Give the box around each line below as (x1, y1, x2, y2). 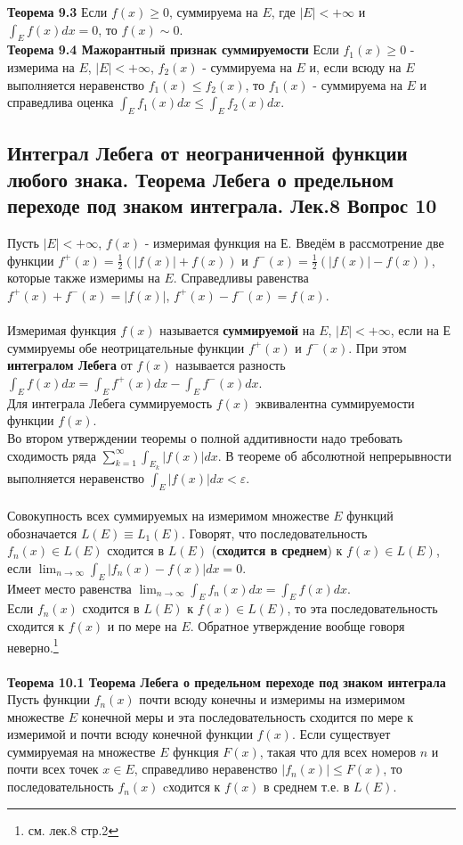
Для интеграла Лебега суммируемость (7, 393, 213, 412)
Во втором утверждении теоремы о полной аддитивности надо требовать (7, 428, 402, 447)
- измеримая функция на (144, 233, 277, 251)
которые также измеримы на (7, 268, 160, 287)
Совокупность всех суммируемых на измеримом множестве (7, 506, 329, 525)
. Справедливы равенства (173, 268, 309, 287)
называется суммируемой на (159, 321, 315, 340)
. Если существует (291, 725, 391, 743)
